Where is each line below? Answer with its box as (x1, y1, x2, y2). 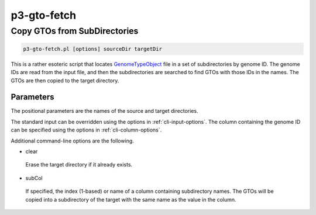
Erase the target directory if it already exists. (25, 161, 133, 168)
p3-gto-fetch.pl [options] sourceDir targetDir (23, 46, 162, 52)
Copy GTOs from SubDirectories (11, 26, 139, 36)
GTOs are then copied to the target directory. (11, 77, 119, 84)
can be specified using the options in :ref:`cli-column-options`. (11, 126, 162, 134)
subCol (25, 174, 43, 181)
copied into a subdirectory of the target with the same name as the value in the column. (25, 196, 236, 203)
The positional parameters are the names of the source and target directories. (11, 107, 198, 115)
